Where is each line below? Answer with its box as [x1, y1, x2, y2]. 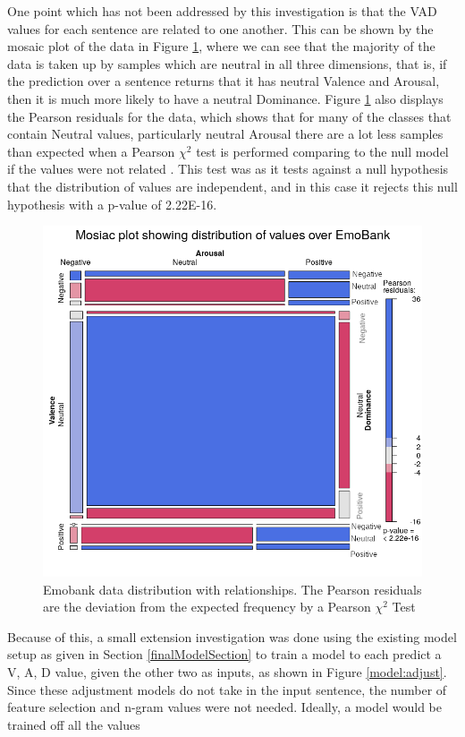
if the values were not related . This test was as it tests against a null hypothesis [7, 159, 449, 178]
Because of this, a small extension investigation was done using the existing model [7, 627, 457, 646]
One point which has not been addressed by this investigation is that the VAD [7, 2, 437, 20]
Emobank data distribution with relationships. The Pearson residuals [43, 579, 422, 598]
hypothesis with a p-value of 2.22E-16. [7, 194, 217, 213]
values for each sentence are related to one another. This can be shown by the [7, 19, 434, 38]
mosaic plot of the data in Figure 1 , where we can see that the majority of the [7, 37, 435, 56]
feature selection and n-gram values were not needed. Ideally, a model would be [7, 698, 442, 716]
